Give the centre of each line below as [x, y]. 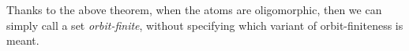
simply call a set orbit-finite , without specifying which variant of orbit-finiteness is [205, 25]
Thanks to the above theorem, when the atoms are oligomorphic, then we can [194, 9]
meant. [23, 40]
